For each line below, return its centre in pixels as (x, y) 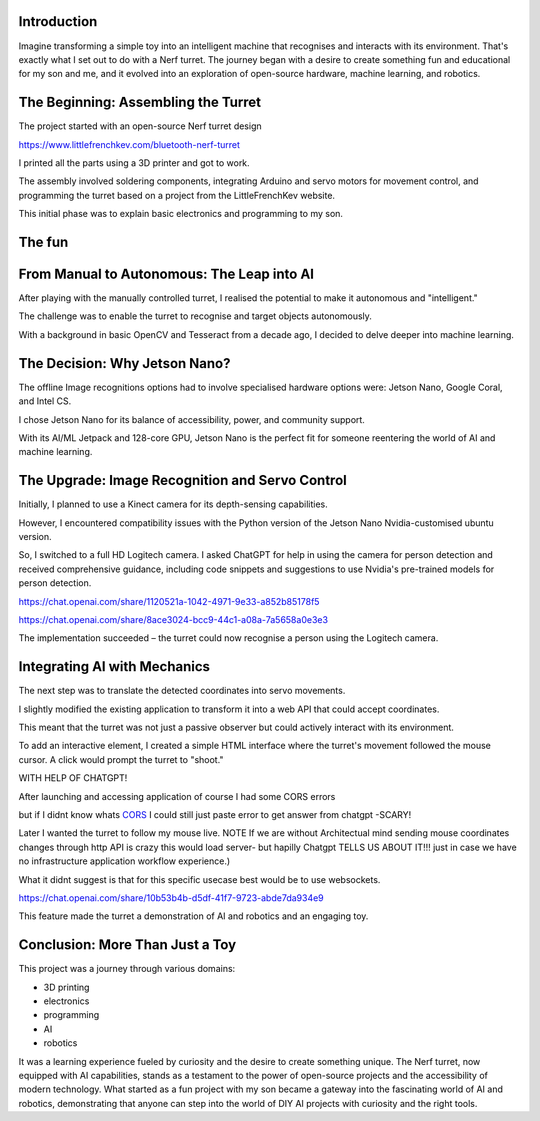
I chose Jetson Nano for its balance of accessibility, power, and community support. (191, 419)
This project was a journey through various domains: (127, 969)
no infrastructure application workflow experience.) (124, 861)
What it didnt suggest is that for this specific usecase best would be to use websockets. (199, 879)
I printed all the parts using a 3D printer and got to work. (134, 162)
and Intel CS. (45, 401)
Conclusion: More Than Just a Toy (127, 945)
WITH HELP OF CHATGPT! (73, 778)
